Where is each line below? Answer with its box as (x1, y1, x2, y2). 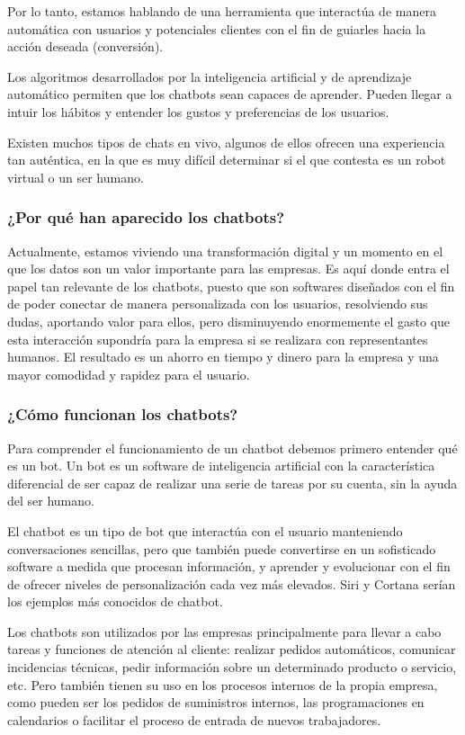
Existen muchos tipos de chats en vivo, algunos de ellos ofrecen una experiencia (7, 132, 445, 151)
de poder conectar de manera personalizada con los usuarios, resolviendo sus (7, 294, 428, 313)
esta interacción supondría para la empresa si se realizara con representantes (7, 329, 428, 348)
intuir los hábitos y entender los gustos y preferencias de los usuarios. (7, 102, 389, 121)
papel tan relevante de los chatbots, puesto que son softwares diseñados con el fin (7, 276, 455, 295)
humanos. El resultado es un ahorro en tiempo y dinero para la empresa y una (7, 347, 439, 366)
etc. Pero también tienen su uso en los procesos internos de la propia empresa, (7, 675, 438, 694)
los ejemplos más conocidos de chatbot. (7, 592, 223, 611)
